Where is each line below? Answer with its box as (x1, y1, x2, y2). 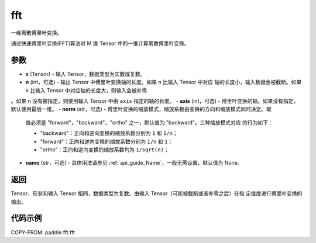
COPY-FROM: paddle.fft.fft (11, 228, 75, 236)
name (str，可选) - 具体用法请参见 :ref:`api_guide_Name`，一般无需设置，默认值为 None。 (25, 159, 243, 166)
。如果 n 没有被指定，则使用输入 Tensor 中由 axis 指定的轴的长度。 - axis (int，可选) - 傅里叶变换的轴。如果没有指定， (11, 98, 299, 105)
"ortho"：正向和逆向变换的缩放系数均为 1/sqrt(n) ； (40, 146, 169, 153)
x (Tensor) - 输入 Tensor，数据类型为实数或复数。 (25, 70, 146, 77)
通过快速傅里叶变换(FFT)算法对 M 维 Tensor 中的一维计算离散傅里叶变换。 (11, 40, 190, 47)
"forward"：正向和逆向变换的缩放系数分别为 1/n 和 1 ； (40, 138, 173, 145)
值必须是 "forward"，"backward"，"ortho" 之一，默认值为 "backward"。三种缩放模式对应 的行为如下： (25, 119, 273, 126)
